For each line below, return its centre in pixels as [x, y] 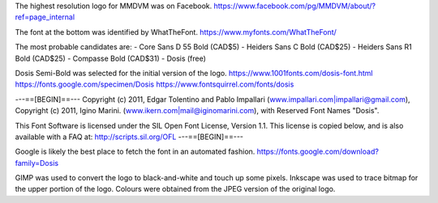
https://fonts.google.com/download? [318, 152]
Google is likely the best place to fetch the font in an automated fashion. [135, 152]
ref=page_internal [45, 17]
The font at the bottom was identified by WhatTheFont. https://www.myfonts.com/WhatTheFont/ [176, 32]
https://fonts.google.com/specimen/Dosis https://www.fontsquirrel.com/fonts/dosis [155, 84]
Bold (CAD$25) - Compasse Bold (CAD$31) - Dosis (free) [111, 58]
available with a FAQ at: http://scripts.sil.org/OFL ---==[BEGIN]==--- [129, 137]
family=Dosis [37, 163]
